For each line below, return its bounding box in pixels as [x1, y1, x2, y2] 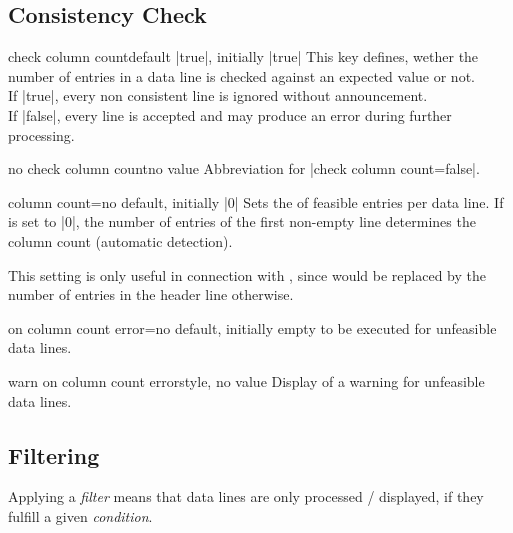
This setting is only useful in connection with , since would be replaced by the [8, 264, 486, 285]
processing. [8, 124, 75, 145]
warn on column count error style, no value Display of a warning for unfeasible [8, 370, 485, 391]
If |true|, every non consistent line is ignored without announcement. [8, 85, 428, 106]
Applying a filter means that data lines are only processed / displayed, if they [8, 486, 484, 507]
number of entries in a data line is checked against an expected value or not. [8, 65, 475, 86]
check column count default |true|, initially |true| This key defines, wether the [8, 46, 479, 67]
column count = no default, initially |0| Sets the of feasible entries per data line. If [8, 191, 504, 212]
